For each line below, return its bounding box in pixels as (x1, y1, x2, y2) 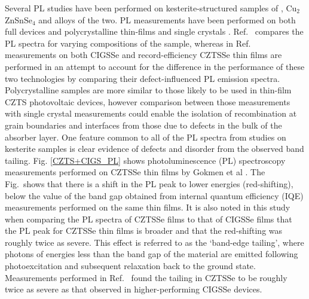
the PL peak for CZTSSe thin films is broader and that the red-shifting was (5, 224, 283, 237)
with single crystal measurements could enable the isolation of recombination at (5, 107, 297, 120)
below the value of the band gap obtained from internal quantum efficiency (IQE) (5, 189, 304, 202)
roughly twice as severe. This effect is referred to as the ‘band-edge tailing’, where (5, 236, 304, 248)
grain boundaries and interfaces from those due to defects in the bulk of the (5, 118, 282, 131)
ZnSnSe (5, 13, 32, 26)
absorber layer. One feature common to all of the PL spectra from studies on (5, 130, 286, 143)
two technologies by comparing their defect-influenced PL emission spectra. (5, 72, 280, 84)
